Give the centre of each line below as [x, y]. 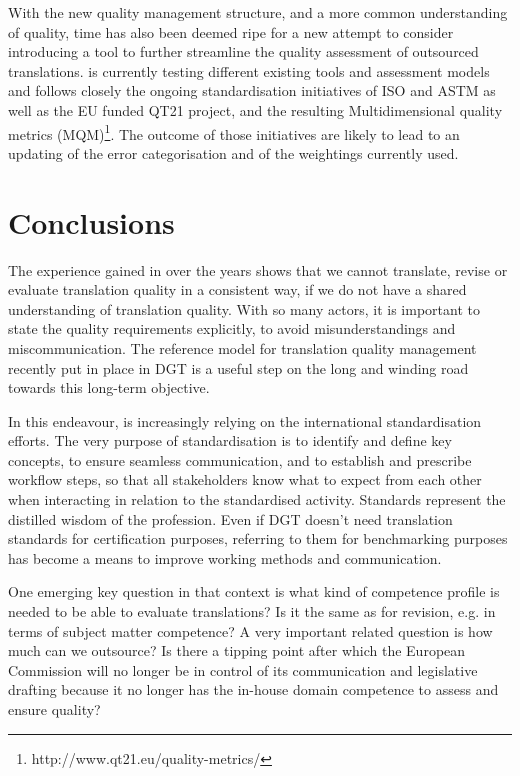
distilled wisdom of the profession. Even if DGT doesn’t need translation [230, 518]
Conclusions [91, 221]
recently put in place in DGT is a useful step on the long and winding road [238, 367]
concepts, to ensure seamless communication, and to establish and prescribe [240, 459]
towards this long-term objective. [109, 387]
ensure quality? [54, 709]
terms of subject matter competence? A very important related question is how [250, 630]
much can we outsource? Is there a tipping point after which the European [237, 650]
